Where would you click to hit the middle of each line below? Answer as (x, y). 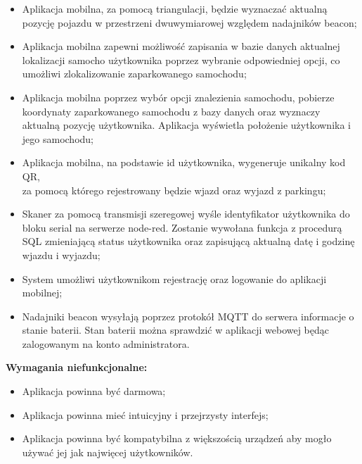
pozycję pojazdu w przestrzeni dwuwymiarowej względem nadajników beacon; (189, 22)
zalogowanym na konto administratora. (106, 343)
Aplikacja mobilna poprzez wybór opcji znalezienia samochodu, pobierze (178, 97)
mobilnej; (42, 293)
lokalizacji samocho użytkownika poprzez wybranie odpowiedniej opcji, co (181, 59)
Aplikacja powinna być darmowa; (94, 391)
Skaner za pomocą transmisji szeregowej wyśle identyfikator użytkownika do (186, 214)
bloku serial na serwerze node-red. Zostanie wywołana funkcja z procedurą (182, 227)
